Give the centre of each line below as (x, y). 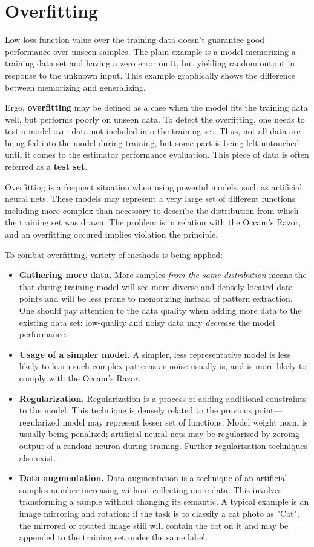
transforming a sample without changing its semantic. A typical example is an (164, 501)
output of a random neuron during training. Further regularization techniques (163, 445)
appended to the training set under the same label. (113, 537)
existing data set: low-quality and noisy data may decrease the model (147, 322)
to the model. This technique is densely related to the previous (135, 410)
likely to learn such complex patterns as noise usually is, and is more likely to (163, 366)
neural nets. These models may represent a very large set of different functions (150, 199)
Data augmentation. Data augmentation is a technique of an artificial (153, 478)
